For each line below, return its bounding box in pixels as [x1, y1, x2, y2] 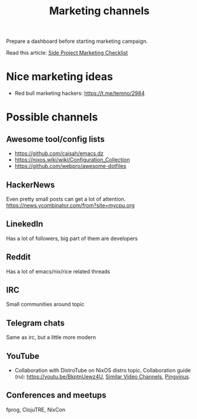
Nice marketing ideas [6, 70, 114, 84]
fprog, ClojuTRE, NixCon [6, 406, 66, 413]
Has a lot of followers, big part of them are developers [6, 235, 138, 242]
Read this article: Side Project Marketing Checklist [6, 49, 128, 56]
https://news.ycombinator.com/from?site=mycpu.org [6, 201, 135, 209]
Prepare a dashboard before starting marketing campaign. [6, 37, 148, 45]
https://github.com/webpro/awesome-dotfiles [14, 162, 127, 170]
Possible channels [6, 111, 98, 124]
